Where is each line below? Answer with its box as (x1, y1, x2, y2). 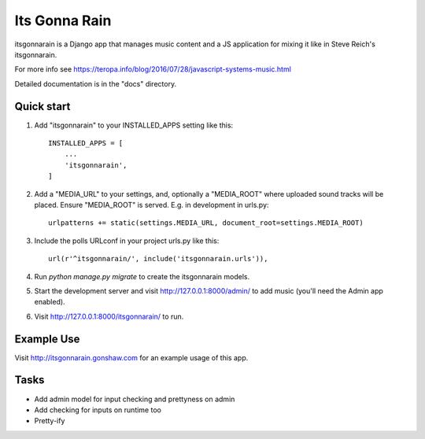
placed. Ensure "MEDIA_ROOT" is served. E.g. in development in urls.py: (34, 200, 269, 209)
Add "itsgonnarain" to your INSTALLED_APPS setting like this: (34, 120, 234, 130)
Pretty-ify (34, 416, 65, 426)
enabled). (34, 297, 66, 307)
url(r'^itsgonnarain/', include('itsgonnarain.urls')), (48, 254, 268, 264)
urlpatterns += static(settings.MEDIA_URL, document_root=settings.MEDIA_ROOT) (48, 219, 364, 227)
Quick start (14, 99, 71, 113)
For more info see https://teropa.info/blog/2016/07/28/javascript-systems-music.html (14, 65, 291, 74)
